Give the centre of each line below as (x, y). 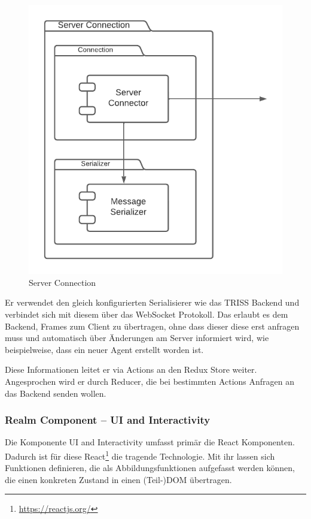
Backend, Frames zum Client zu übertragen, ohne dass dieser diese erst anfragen (152, 326)
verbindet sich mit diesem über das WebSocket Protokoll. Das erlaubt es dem (147, 314)
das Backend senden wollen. (56, 393)
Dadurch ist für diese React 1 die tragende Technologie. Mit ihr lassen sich (140, 455)
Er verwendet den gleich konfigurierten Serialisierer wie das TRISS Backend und (152, 302)
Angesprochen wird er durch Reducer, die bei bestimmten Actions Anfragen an (150, 381)
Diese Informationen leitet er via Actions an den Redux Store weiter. (131, 369)
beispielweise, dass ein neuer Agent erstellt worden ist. (104, 349)
